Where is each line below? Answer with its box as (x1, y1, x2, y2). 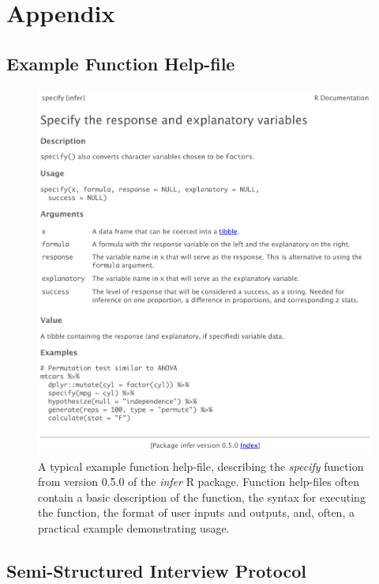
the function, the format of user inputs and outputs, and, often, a (38, 504, 355, 521)
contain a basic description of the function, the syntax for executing (38, 488, 366, 505)
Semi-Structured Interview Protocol (6, 558, 307, 582)
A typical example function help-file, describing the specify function (38, 457, 364, 474)
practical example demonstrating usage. (38, 519, 230, 536)
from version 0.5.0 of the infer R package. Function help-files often (38, 473, 360, 490)
